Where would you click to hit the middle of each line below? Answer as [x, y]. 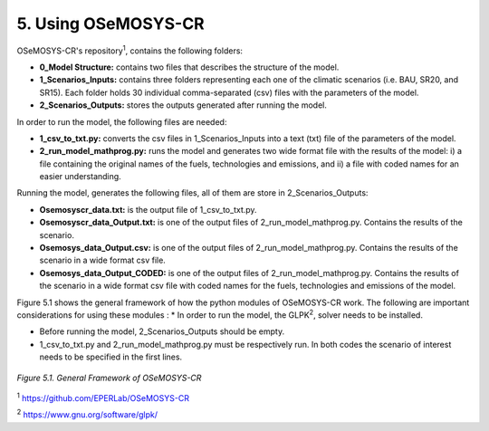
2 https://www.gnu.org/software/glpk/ [87, 414]
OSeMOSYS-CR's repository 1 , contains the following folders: [130, 50]
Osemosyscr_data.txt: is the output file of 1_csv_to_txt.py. [148, 209]
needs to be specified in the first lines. [111, 357]
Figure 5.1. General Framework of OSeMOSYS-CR [109, 378]
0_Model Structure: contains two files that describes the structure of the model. [189, 67]
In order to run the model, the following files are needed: [122, 121]
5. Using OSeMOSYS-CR [110, 24]
